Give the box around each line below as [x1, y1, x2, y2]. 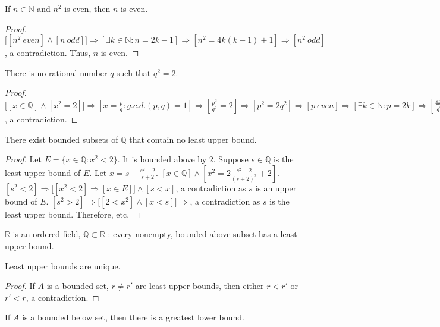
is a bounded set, [46, 279, 109, 292]
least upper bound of [5, 166, 81, 178]
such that [117, 66, 151, 78]
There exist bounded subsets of [5, 133, 118, 145]
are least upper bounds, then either [135, 279, 264, 292]
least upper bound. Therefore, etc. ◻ [5, 207, 140, 220]
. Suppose [213, 153, 249, 165]
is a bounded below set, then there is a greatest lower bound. [22, 311, 244, 323]
